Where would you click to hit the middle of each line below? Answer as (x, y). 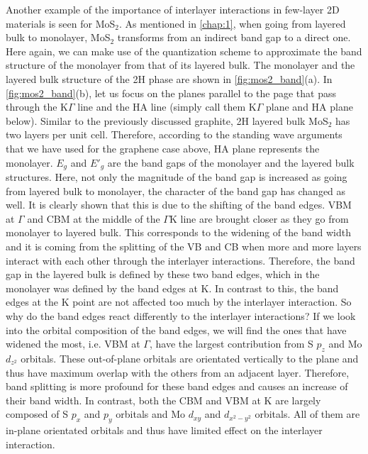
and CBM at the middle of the (94, 218)
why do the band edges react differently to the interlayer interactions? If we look (181, 315)
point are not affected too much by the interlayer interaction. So (212, 302)
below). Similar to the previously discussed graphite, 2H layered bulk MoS (167, 120)
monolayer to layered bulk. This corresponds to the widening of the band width (178, 232)
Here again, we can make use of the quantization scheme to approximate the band (184, 51)
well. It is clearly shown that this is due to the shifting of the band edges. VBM (179, 205)
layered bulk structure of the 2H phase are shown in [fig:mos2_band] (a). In (169, 78)
